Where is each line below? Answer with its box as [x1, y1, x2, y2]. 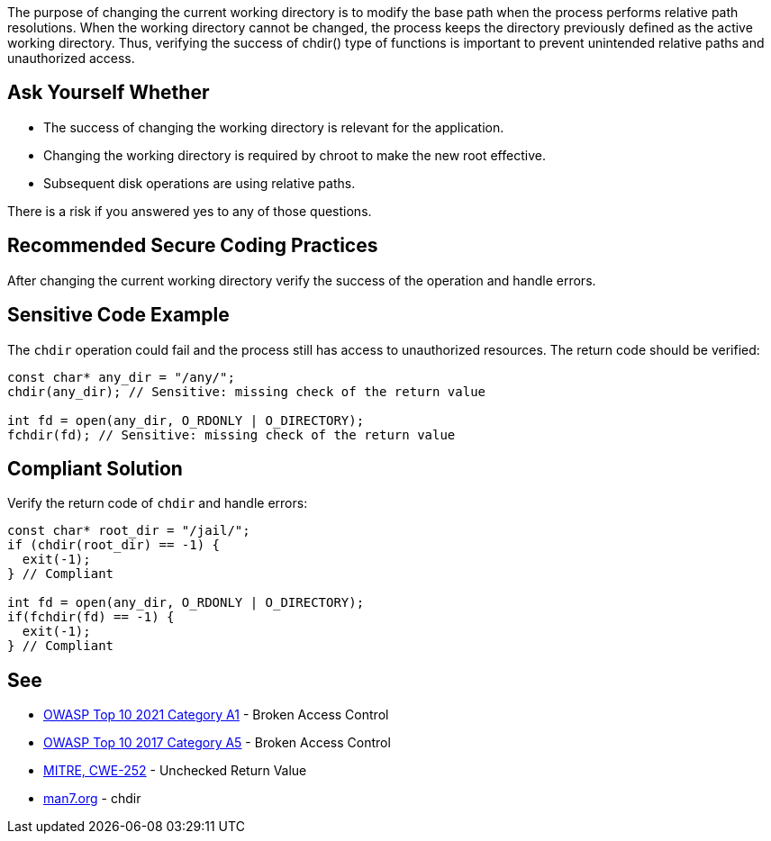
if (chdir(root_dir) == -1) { [7, 538, 221, 553]
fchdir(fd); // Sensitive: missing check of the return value [7, 427, 456, 442]
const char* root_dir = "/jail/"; [7, 523, 250, 538]
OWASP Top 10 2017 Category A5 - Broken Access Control [43, 735, 391, 751]
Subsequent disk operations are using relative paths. [43, 175, 356, 191]
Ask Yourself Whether [7, 81, 210, 104]
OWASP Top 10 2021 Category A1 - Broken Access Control [43, 707, 389, 723]
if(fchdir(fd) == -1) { [7, 610, 175, 625]
